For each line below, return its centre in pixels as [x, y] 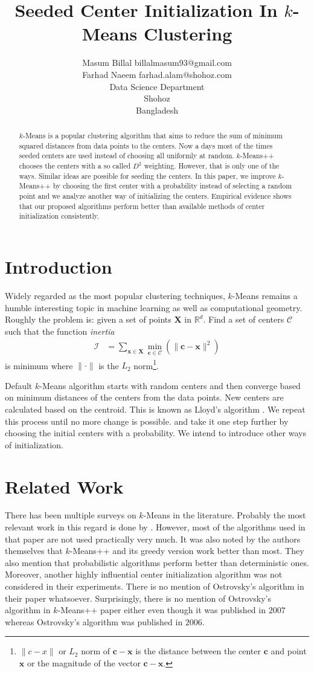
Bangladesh [157, 110]
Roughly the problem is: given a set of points [88, 319]
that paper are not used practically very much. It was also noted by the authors [153, 539]
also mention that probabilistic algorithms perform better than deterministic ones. [157, 562]
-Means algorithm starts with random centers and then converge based [170, 385]
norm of [96, 651]
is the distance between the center [198, 651]
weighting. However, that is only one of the [212, 166]
